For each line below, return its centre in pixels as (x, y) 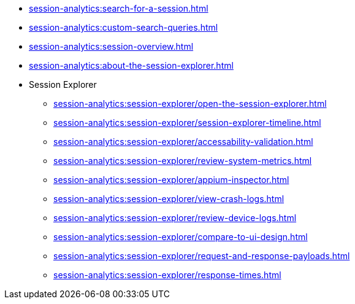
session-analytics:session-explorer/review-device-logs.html (175, 218)
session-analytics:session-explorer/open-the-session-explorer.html (190, 103)
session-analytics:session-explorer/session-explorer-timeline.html (187, 123)
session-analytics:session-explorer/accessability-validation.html (183, 142)
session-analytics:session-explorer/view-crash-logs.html (169, 199)
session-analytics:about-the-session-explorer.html (131, 65)
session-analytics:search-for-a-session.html (119, 8)
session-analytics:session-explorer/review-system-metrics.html (183, 161)
